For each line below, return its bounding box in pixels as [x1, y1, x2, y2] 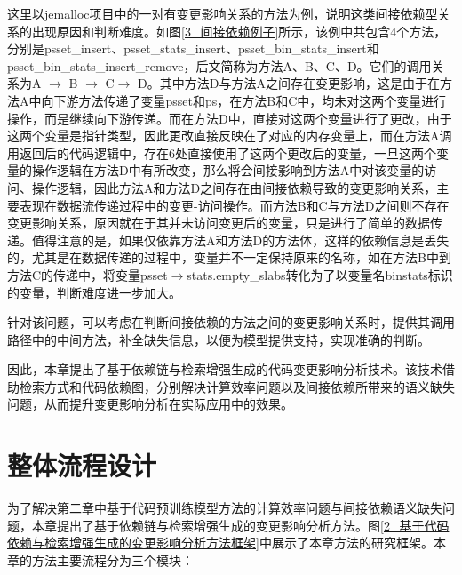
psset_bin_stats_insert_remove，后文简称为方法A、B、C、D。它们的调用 [7, 56, 432, 75]
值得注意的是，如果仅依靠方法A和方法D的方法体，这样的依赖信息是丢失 [31, 230, 450, 249]
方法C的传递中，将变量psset [7, 265, 168, 284]
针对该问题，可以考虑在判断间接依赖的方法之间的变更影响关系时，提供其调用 [7, 313, 455, 331]
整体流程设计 [7, 447, 157, 483]
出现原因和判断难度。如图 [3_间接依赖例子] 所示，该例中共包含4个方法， [31, 21, 447, 40]
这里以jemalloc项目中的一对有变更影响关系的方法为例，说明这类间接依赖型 [7, 4, 438, 22]
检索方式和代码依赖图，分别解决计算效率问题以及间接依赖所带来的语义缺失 [19, 377, 455, 395]
